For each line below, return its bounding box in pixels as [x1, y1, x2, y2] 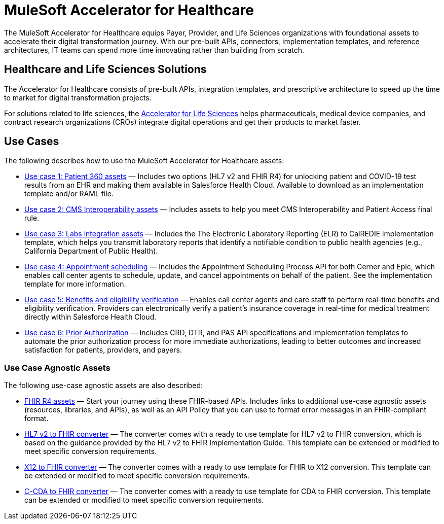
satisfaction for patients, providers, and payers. [24, 345, 182, 355]
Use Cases [4, 135, 59, 148]
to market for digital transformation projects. [4, 93, 152, 102]
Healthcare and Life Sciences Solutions [4, 63, 207, 76]
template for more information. [24, 280, 126, 289]
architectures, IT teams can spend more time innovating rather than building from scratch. [4, 45, 305, 54]
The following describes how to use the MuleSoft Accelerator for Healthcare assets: [4, 156, 284, 165]
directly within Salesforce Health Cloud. [24, 312, 157, 322]
